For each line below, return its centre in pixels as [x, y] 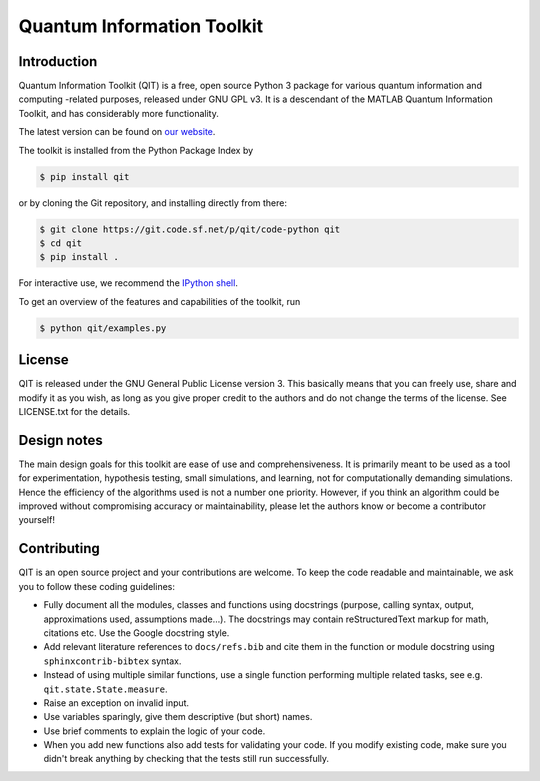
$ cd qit [61, 243]
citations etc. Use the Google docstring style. [136, 632]
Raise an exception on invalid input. [116, 702]
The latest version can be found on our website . [117, 132]
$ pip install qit [84, 176]
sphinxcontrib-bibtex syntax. [112, 661]
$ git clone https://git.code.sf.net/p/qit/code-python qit [190, 229]
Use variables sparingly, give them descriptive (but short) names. [178, 717]
